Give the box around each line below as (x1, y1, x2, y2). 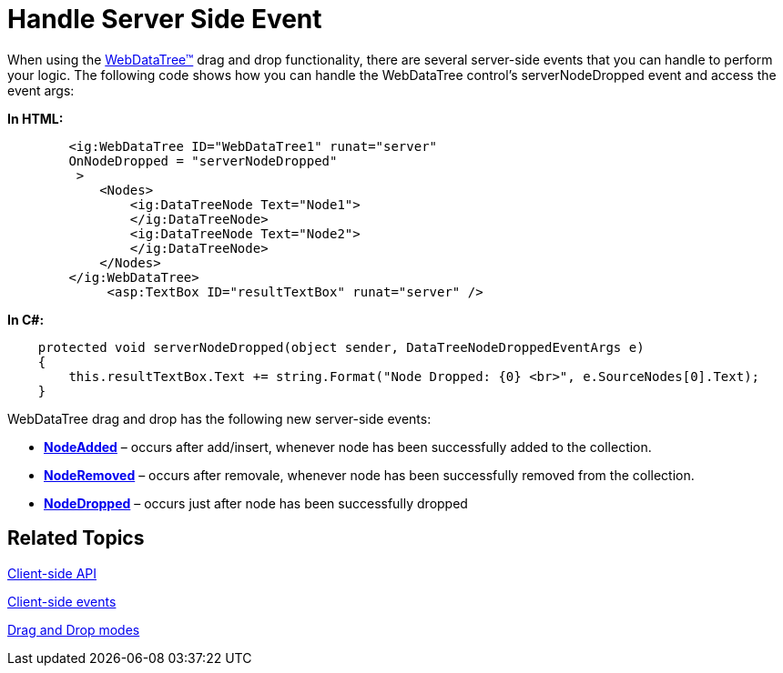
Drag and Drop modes (7, 621, 140, 638)
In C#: (7, 311, 45, 327)
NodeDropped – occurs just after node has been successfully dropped (44, 495, 468, 511)
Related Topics (7, 527, 145, 550)
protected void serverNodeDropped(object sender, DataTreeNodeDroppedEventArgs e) (37, 339, 645, 355)
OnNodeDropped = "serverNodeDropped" (68, 153, 338, 168)
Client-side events (7, 593, 117, 609)
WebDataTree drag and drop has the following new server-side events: (7, 410, 432, 427)
